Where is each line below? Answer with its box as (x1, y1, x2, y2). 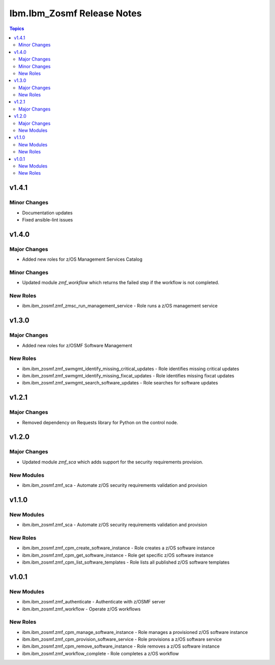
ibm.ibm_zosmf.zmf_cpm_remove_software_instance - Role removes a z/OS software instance (22, 643, 220, 649)
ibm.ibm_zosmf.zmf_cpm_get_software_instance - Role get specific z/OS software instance (22, 552, 214, 558)
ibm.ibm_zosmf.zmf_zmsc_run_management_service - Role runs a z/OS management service (22, 303, 218, 309)
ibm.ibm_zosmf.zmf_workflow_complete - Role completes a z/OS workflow (22, 650, 179, 656)
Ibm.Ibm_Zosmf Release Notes (9, 8, 142, 19)
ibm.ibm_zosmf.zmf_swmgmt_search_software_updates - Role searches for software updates (22, 380, 218, 386)
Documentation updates (22, 209, 73, 216)
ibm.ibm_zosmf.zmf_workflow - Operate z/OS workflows (22, 606, 141, 612)
